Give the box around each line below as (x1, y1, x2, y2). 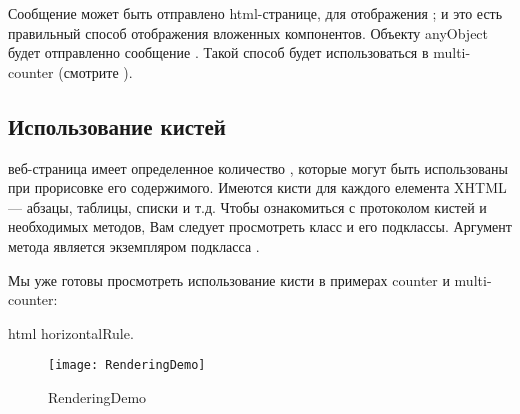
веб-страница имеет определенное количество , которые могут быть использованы (8, 157, 508, 178)
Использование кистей (8, 110, 226, 141)
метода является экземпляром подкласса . (8, 235, 260, 256)
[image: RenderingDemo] (48, 358, 206, 373)
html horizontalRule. (8, 322, 134, 343)
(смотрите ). (58, 61, 133, 82)
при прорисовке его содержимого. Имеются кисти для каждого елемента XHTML (8, 177, 507, 198)
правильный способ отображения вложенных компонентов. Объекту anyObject (8, 22, 489, 43)
